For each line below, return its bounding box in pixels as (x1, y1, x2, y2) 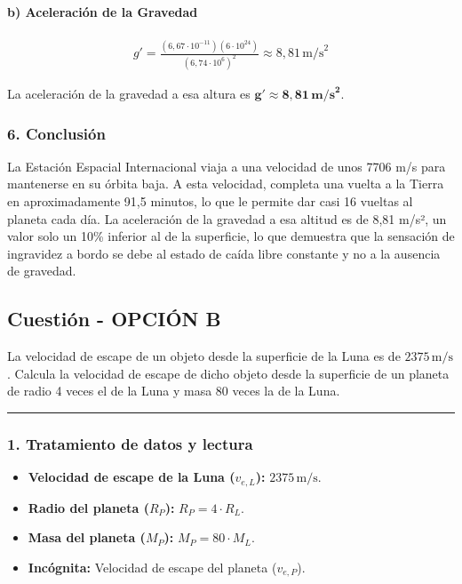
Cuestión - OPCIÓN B (7, 305, 221, 332)
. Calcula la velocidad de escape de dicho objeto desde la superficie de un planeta (7, 364, 450, 382)
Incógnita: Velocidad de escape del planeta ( (28, 557, 277, 576)
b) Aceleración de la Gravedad (7, 2, 198, 20)
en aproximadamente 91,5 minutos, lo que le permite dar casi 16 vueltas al (7, 192, 413, 211)
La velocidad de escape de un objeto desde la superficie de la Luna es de (7, 347, 401, 365)
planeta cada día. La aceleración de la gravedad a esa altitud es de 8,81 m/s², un (7, 209, 447, 228)
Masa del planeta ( (28, 528, 146, 547)
